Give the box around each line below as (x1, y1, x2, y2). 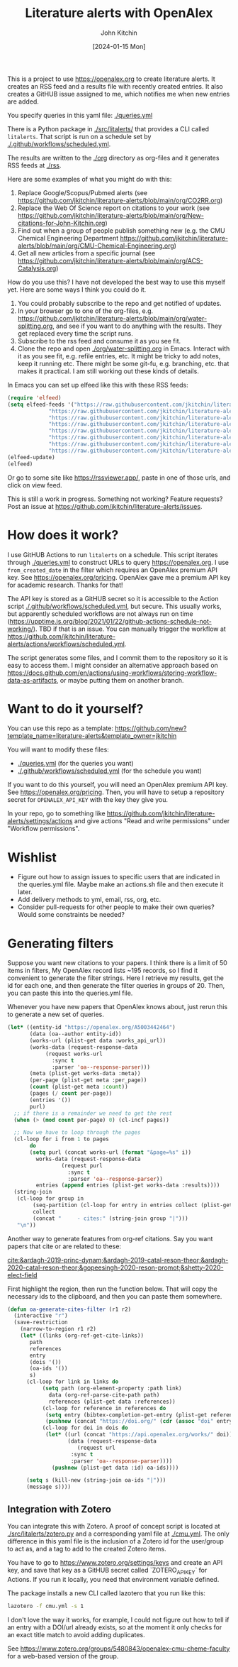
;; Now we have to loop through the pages (13, 1129, 141, 1136)
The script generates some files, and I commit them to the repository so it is (7, 653, 229, 661)
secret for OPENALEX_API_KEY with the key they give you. (7, 796, 169, 804)
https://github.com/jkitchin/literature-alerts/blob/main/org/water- (17, 314, 208, 322)
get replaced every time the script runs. (17, 329, 133, 338)
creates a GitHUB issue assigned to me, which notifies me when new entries (7, 89, 230, 98)
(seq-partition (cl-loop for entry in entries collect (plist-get (33, 1201, 233, 1209)
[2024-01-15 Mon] (92, 42, 146, 50)
